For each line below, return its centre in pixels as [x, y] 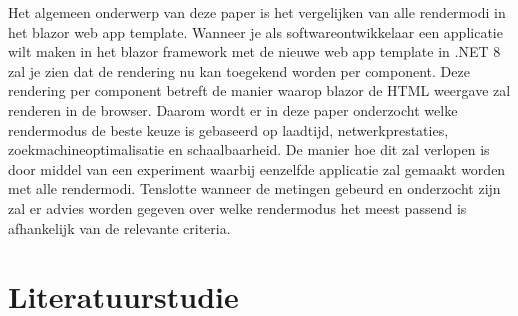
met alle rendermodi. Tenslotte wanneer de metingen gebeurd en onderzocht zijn [254, 188]
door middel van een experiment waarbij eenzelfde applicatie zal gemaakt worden [257, 168]
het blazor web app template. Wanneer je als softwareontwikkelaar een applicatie [255, 31]
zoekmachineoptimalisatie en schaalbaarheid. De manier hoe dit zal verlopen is [249, 149]
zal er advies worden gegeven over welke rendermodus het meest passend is [237, 207]
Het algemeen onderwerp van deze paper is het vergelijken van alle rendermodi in [257, 12]
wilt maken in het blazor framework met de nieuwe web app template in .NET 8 [254, 51]
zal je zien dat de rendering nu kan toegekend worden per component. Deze [239, 70]
